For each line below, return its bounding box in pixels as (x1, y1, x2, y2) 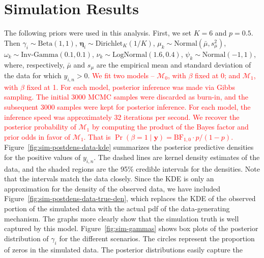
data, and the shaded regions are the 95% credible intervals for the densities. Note (4, 163, 260, 174)
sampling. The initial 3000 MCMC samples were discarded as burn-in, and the (4, 91, 249, 102)
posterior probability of (4, 121, 76, 132)
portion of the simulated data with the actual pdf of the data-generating (4, 203, 230, 213)
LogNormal (112, 51, 148, 58)
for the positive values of (4, 151, 81, 162)
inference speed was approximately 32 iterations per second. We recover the (4, 111, 240, 122)
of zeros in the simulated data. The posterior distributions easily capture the (4, 244, 243, 254)
